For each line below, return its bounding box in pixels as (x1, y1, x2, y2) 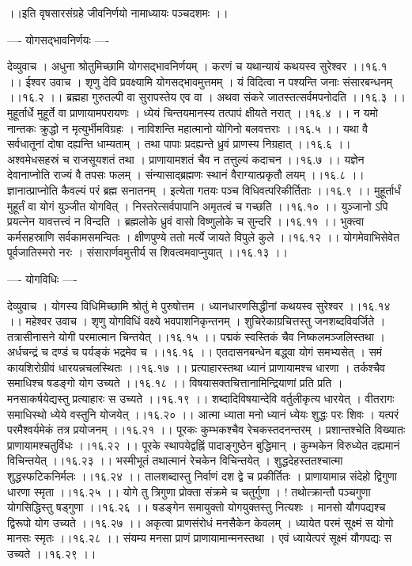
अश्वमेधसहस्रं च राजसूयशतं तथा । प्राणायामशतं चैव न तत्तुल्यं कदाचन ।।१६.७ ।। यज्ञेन (7, 150, 365, 167)
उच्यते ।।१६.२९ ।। (7, 545, 96, 561)
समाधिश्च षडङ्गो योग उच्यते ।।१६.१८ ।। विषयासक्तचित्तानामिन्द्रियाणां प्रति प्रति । (7, 374, 343, 391)
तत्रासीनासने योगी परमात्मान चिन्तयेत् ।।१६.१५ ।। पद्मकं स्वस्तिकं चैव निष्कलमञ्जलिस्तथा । (7, 328, 385, 344)
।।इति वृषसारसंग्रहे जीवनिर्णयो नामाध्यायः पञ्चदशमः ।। (7, 5, 229, 21)
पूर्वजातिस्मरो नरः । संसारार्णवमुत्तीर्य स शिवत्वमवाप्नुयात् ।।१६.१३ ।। (7, 244, 288, 260)
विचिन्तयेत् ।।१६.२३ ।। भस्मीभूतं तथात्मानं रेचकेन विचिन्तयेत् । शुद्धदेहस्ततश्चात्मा (7, 452, 343, 469)
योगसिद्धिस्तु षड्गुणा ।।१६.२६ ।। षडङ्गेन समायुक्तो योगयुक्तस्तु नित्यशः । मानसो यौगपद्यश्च (7, 499, 386, 515)
